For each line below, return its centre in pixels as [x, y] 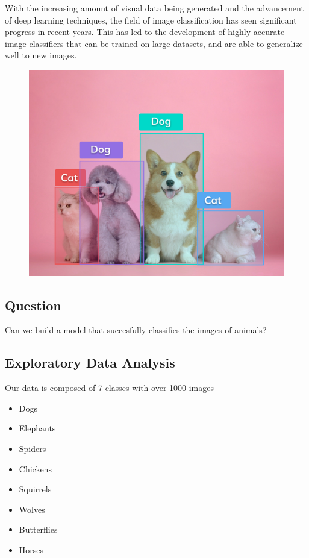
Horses [31, 549]
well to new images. [41, 55]
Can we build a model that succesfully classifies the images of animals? [136, 330]
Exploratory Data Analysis [90, 362]
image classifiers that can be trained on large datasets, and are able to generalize [154, 43]
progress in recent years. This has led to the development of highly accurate [145, 32]
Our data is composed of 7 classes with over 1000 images [109, 388]
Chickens [35, 469]
